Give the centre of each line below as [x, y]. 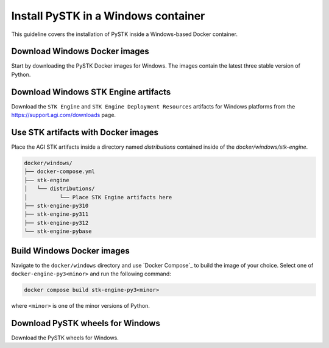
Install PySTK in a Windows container [108, 16]
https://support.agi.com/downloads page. [63, 115]
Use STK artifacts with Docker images [85, 132]
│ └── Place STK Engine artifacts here [98, 197]
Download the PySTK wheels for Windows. [65, 338]
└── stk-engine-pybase [58, 231]
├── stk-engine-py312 [56, 223]
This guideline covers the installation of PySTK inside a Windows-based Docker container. [124, 34]
